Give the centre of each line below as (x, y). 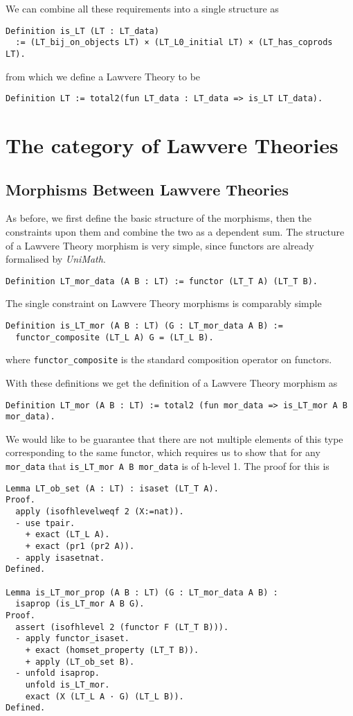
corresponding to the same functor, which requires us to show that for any (163, 452)
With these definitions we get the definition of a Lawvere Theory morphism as (172, 382)
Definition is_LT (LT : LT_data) (82, 31)
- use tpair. (45, 523)
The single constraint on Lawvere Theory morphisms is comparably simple (164, 303)
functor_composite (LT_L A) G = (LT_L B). (115, 337)
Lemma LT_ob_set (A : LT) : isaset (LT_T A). (112, 488)
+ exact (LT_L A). (67, 535)
